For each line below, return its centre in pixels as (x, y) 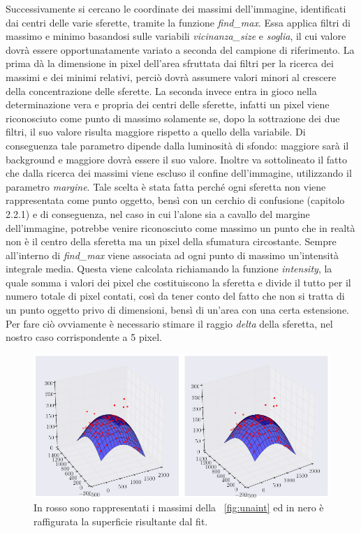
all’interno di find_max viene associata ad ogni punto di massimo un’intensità (172, 255)
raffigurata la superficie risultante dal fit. (121, 521)
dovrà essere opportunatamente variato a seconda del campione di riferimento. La (180, 49)
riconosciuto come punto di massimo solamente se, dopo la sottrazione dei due (173, 118)
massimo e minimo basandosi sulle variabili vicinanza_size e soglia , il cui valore (176, 36)
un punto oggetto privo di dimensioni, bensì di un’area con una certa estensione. (178, 310)
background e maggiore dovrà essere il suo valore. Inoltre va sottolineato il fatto (176, 159)
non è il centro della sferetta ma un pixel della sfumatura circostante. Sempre (171, 241)
